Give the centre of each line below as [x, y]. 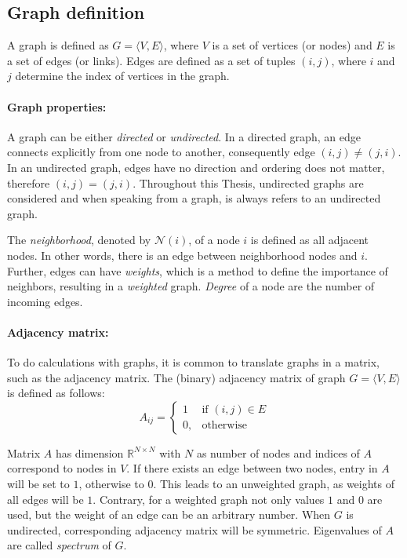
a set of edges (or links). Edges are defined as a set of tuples [151, 60]
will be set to [38, 484]
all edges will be [45, 499]
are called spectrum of [59, 545]
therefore [29, 182]
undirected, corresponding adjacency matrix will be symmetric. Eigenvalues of [194, 529]
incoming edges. [45, 301]
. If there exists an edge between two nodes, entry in [252, 468]
